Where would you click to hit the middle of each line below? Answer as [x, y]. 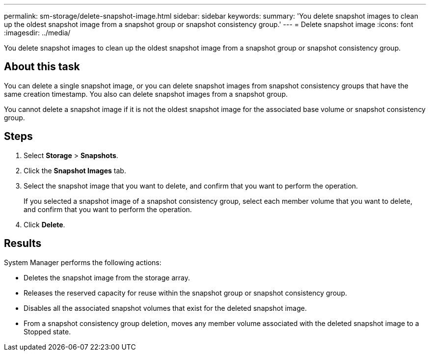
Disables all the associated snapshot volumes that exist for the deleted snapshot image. [165, 308]
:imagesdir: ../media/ [37, 33]
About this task [42, 67]
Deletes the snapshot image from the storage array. [107, 277]
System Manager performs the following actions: [83, 262]
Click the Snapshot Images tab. [75, 170]
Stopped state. [47, 331]
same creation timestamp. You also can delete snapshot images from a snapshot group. [146, 94]
